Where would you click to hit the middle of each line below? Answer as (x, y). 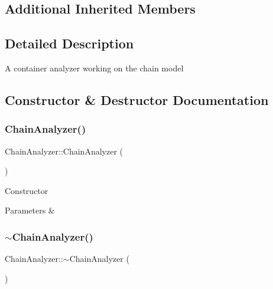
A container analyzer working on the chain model (94, 68)
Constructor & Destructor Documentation (137, 99)
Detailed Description (69, 43)
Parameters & (30, 210)
